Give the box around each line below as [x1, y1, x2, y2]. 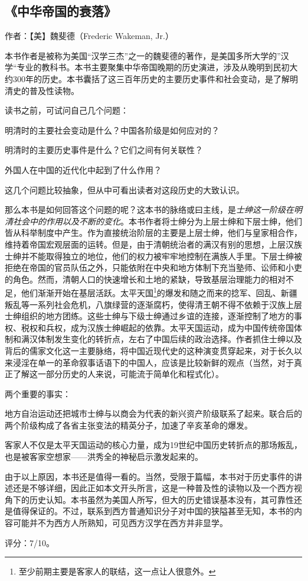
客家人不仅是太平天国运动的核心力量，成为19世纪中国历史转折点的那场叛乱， [5, 439, 302, 451]
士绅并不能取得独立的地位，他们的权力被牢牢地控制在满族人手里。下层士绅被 [5, 249, 302, 262]
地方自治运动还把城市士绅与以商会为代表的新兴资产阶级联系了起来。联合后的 [5, 407, 302, 420]
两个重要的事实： [5, 387, 71, 400]
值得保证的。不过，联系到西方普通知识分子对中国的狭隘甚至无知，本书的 [12, 505, 294, 517]
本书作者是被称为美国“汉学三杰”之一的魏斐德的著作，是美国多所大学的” [5, 49, 281, 61]
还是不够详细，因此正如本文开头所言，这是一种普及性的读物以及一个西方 [12, 482, 294, 494]
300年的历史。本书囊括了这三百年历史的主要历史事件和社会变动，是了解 [12, 72, 290, 85]
